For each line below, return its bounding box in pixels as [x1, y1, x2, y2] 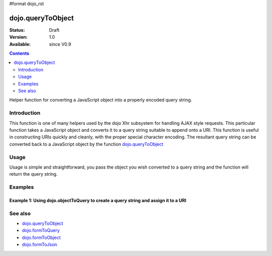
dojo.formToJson [22, 241, 57, 247]
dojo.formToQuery [22, 227, 60, 233]
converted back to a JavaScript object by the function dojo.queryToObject [9, 141, 164, 147]
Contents [9, 50, 30, 56]
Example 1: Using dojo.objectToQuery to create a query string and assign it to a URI [9, 197, 186, 203]
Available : [9, 41, 31, 47]
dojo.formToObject [22, 234, 61, 240]
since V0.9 [49, 41, 72, 47]
